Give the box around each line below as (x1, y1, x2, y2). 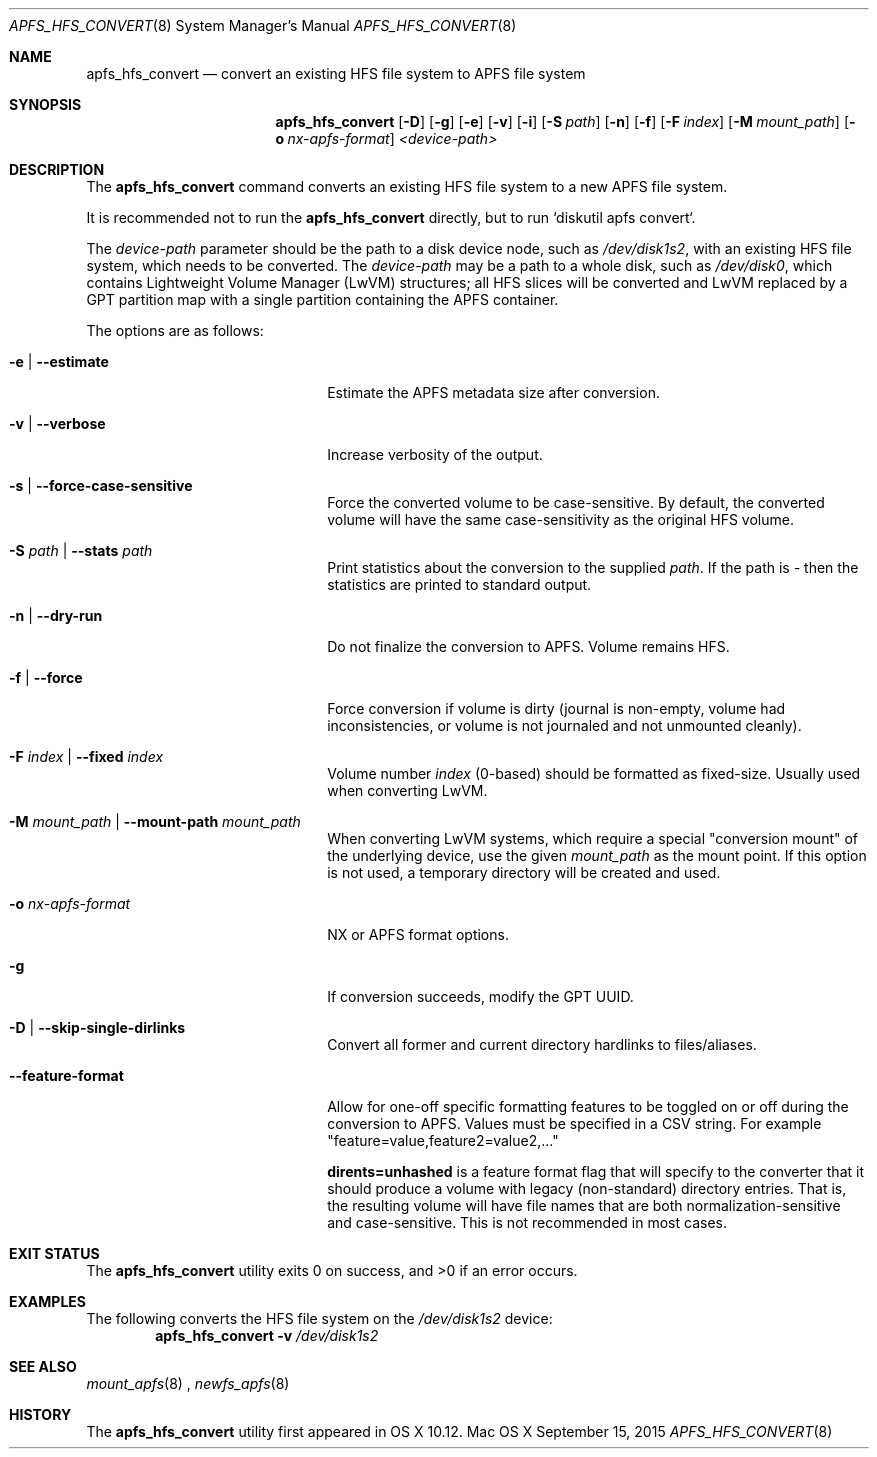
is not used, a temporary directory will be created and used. (327, 864, 721, 881)
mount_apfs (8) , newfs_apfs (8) (86, 1375, 290, 1392)
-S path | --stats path (9, 542, 153, 559)
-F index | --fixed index (9, 748, 164, 765)
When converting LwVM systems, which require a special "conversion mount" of (327, 830, 859, 847)
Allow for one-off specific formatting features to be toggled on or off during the (327, 1098, 849, 1115)
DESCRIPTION (9, 161, 105, 178)
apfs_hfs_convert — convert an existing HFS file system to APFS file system (86, 65, 586, 82)
